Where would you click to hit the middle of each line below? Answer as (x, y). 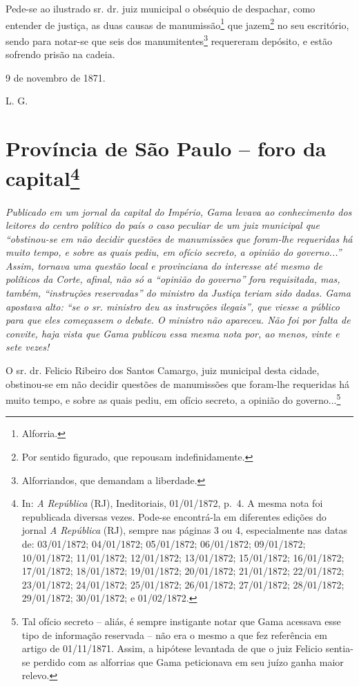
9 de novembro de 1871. (56, 77)
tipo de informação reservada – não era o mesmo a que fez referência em (174, 634)
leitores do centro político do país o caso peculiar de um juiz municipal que (163, 225)
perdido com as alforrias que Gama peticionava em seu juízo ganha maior (188, 661)
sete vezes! (28, 347)
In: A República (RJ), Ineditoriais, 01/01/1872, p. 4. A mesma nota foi (172, 503)
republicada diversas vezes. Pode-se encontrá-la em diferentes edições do (174, 516)
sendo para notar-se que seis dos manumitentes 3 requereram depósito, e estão (169, 39)
